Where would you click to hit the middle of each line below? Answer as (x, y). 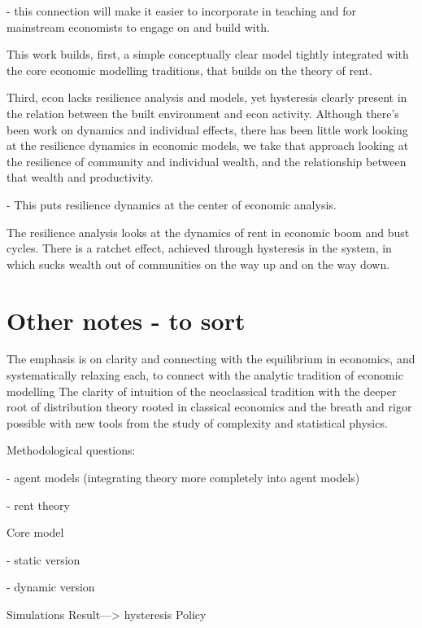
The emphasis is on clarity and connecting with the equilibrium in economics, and (211, 359)
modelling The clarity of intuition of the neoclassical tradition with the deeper (202, 391)
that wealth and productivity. (80, 177)
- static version (44, 559)
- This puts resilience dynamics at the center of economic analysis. (172, 204)
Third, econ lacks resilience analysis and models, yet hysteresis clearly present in (207, 97)
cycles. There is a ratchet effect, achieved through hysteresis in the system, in (199, 248)
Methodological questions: (71, 450)
